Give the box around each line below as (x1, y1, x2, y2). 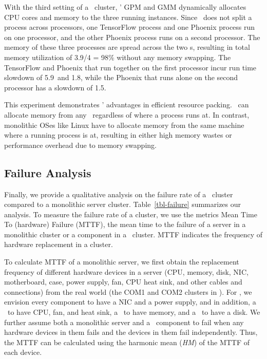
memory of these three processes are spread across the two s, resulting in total (4, 42, 250, 52)
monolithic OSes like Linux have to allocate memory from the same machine (4, 119, 244, 130)
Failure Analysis (4, 164, 91, 180)
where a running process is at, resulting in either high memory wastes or (4, 129, 232, 140)
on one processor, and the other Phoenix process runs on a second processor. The (4, 31, 260, 42)
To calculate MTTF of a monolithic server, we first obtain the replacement (4, 256, 239, 267)
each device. (4, 347, 42, 357)
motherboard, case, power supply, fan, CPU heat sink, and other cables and (4, 276, 242, 287)
